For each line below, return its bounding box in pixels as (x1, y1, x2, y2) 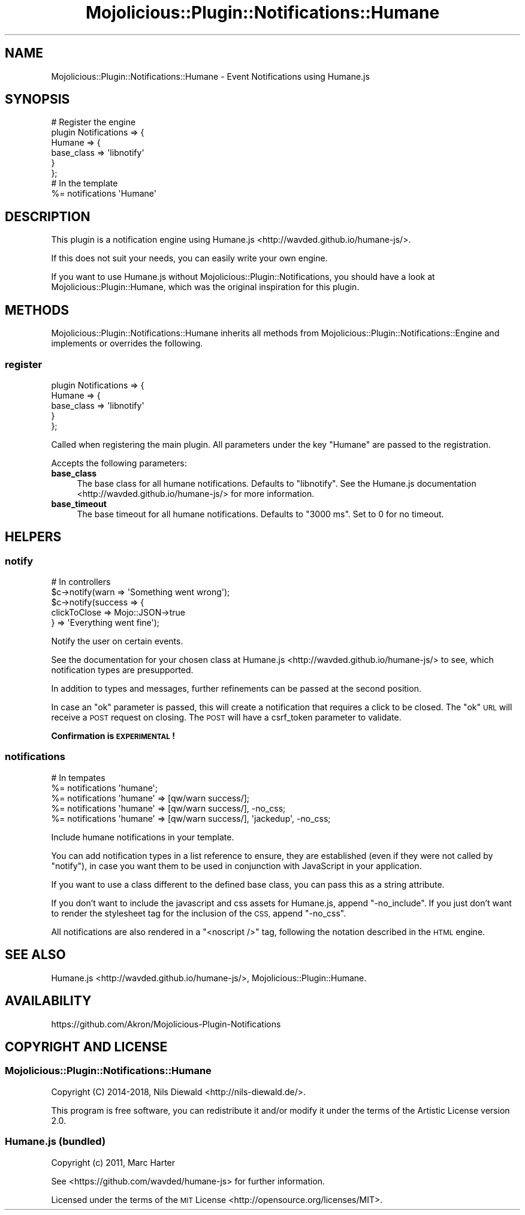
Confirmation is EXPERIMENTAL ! (51, 731, 175, 741)
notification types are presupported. (51, 665, 194, 676)
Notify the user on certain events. (51, 636, 183, 647)
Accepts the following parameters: (51, 457, 187, 468)
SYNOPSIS (5, 92, 70, 107)
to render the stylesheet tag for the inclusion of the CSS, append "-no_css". (51, 908, 346, 918)
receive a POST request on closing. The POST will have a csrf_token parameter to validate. (51, 712, 402, 723)
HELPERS (5, 529, 62, 545)
